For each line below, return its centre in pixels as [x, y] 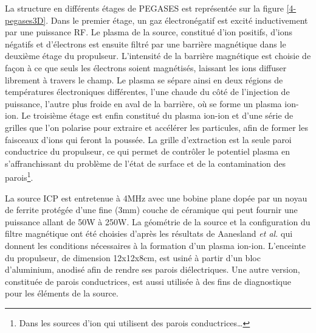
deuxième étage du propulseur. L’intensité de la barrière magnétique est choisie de [158, 56]
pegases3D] [26, 20]
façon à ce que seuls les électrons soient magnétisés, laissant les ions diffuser [146, 67]
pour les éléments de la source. [62, 293]
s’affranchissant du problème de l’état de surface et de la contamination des [146, 163]
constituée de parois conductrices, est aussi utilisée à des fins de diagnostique [148, 281]
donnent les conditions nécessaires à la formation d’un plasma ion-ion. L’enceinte [156, 245]
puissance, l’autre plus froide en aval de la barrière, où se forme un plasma [143, 103]
